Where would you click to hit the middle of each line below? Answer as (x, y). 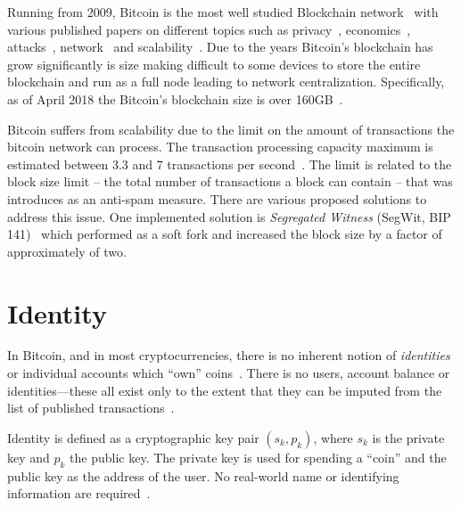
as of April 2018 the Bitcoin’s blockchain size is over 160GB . (175, 98)
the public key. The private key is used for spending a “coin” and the (258, 457)
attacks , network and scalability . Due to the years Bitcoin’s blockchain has (220, 47)
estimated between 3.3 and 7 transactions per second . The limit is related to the (230, 164)
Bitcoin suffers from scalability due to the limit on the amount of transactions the (231, 129)
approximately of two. (67, 251)
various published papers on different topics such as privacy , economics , (209, 29)
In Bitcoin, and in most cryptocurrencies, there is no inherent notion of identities (229, 355)
